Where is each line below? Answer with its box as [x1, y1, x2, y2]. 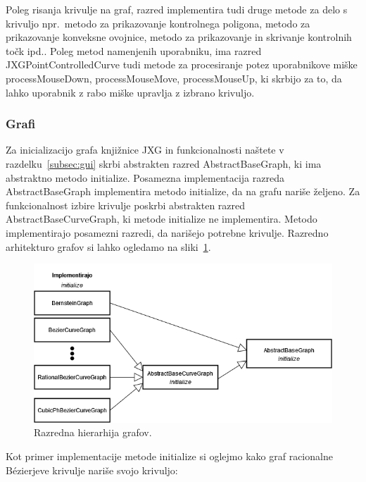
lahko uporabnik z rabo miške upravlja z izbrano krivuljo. [6, 85, 255, 99]
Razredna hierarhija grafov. [34, 425, 152, 440]
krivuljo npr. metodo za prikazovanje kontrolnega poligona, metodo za [6, 16, 310, 30]
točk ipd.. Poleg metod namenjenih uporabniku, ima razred [6, 43, 262, 58]
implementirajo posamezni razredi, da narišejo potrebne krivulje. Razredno [6, 225, 329, 240]
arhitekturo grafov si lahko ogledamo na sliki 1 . [6, 239, 211, 254]
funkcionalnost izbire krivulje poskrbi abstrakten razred [6, 197, 246, 212]
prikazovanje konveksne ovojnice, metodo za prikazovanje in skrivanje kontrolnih [6, 30, 352, 44]
